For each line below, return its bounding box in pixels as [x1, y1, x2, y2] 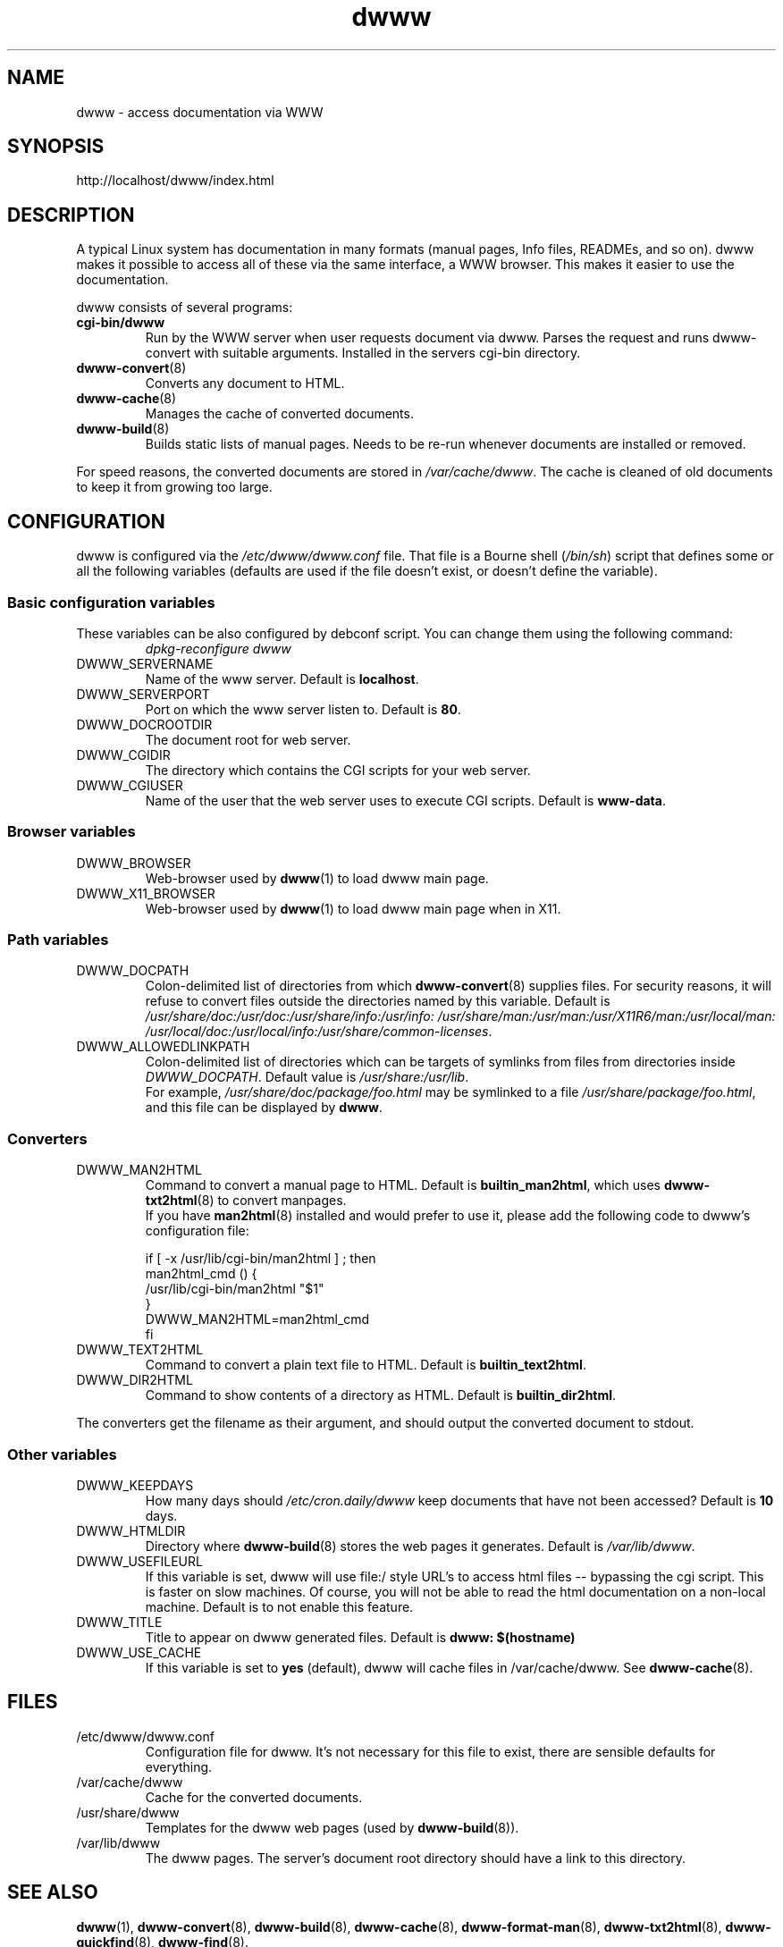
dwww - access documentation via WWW [76, 104, 324, 120]
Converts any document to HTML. [145, 375, 345, 392]
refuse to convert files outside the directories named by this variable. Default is [145, 993, 610, 1009]
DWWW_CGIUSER [76, 777, 183, 793]
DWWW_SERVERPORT [76, 686, 210, 702]
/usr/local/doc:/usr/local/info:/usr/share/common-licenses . [145, 1024, 493, 1040]
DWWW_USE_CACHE [76, 1644, 202, 1660]
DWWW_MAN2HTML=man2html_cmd [145, 1311, 370, 1327]
